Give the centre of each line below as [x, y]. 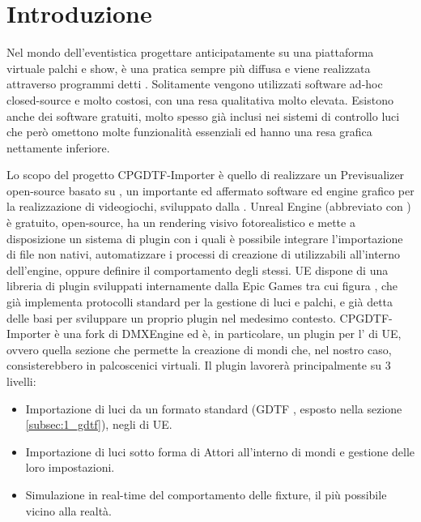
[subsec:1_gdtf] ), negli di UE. [99, 424]
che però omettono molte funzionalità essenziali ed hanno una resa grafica [189, 132]
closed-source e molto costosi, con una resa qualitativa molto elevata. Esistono [200, 99]
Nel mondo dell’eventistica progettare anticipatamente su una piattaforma [190, 52]
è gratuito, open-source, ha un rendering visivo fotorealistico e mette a [181, 222]
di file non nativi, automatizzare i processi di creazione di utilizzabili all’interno [204, 254]
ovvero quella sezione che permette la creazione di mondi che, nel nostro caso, [199, 349]
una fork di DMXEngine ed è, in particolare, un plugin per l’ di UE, [232, 334]
